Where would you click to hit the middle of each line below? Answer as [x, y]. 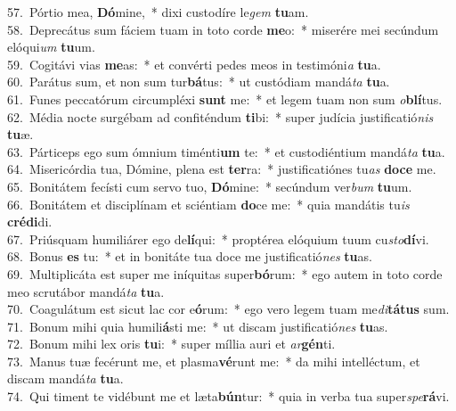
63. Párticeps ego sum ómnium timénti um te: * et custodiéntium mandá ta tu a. [226, 151]
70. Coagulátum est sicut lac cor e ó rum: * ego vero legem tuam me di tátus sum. [228, 309]
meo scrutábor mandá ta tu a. [86, 291]
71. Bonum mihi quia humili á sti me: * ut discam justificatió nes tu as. [198, 326]
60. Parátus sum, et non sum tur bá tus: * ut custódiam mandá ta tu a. [199, 82]
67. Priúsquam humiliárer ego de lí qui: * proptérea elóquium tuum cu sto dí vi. [218, 238]
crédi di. [30, 222]
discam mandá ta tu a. [65, 378]
